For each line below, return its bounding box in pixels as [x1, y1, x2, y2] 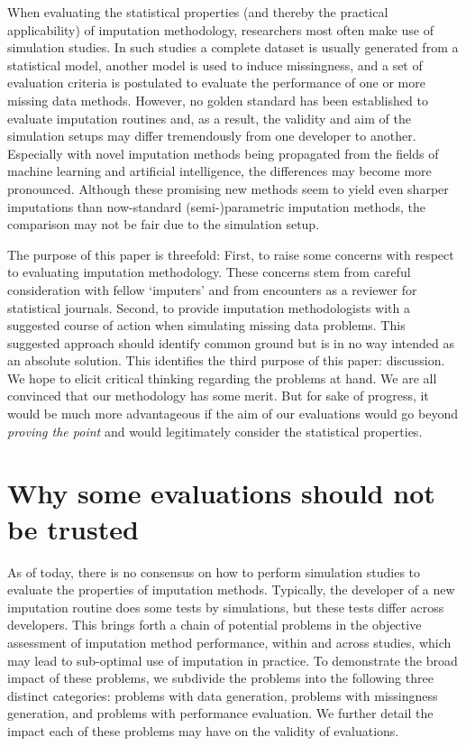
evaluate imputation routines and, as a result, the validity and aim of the [7, 108, 411, 127]
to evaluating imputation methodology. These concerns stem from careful [7, 262, 411, 281]
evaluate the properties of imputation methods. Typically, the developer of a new [7, 580, 455, 599]
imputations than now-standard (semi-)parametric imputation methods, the [7, 197, 426, 216]
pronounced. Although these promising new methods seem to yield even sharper [7, 179, 449, 198]
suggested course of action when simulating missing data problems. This [7, 316, 406, 335]
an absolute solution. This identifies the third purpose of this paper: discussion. [7, 351, 445, 370]
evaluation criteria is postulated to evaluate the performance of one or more [7, 73, 425, 92]
